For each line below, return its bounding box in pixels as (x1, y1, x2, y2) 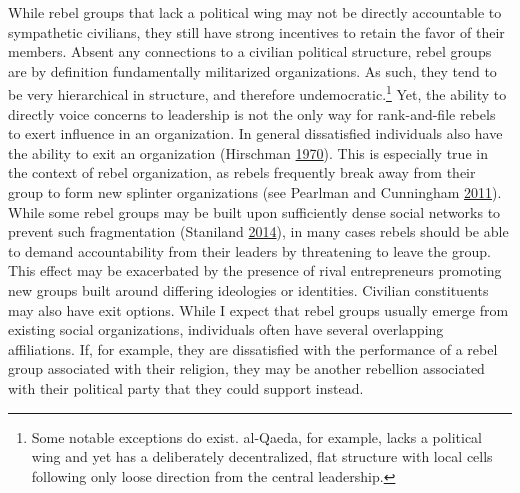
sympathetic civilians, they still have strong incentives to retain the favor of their (8, 21, 505, 42)
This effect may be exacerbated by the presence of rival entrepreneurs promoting (8, 260, 502, 281)
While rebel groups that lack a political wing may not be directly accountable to (8, 2, 502, 22)
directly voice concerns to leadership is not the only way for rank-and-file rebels (8, 103, 496, 124)
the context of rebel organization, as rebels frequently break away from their (8, 162, 476, 183)
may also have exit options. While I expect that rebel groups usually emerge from (8, 299, 509, 320)
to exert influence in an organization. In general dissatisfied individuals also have (8, 123, 503, 144)
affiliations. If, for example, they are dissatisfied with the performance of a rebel (8, 338, 498, 359)
